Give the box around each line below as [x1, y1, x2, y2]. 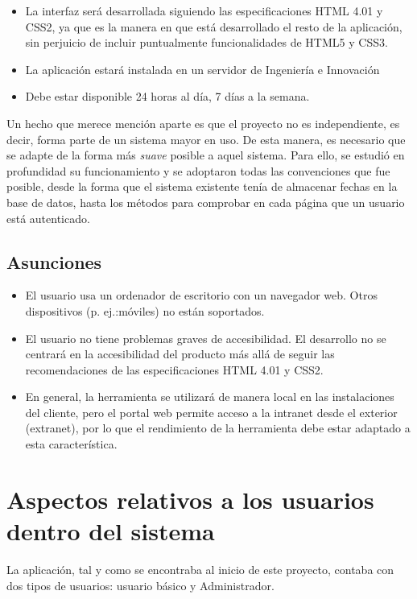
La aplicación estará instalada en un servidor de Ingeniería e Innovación [25, 60, 380, 77]
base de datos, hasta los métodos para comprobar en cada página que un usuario [6, 193, 405, 210]
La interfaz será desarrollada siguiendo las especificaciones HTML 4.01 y [25, 2, 383, 19]
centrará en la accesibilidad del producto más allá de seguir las [25, 345, 335, 362]
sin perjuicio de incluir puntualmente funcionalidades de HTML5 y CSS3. [25, 34, 388, 51]
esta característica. [25, 436, 118, 452]
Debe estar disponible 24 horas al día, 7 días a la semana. [25, 88, 310, 105]
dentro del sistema [6, 514, 215, 547]
